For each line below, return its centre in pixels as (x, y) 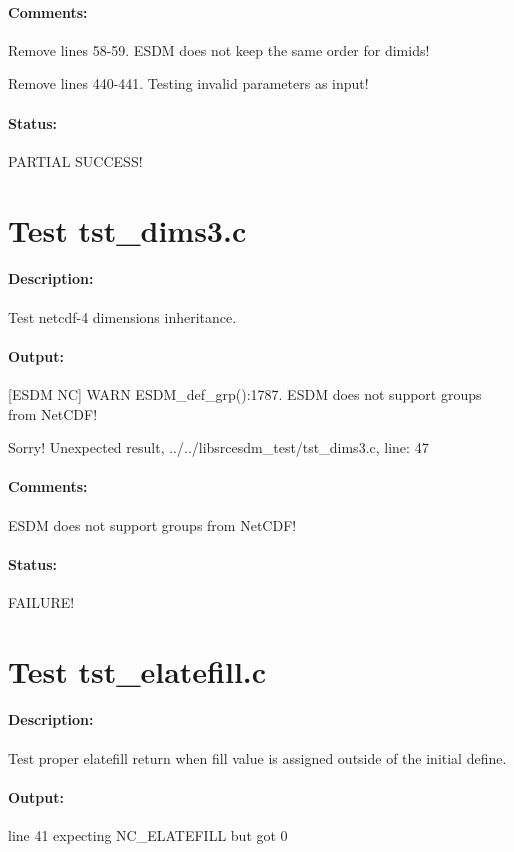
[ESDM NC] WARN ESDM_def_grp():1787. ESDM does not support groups (245, 393)
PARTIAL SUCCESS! (75, 160)
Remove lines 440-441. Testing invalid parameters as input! (188, 83)
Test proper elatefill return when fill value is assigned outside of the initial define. (257, 757)
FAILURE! (41, 601)
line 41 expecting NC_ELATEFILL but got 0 (148, 835)
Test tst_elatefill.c (137, 670)
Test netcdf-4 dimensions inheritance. (122, 316)
